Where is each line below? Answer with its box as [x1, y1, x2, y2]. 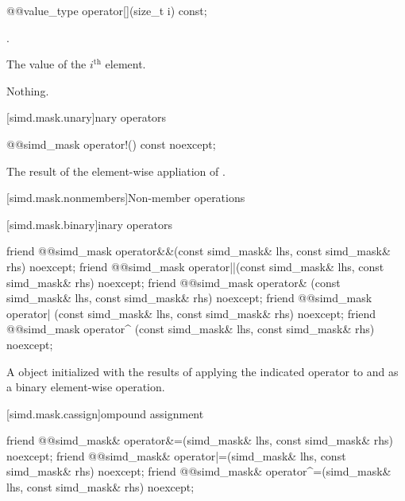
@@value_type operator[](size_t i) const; [6, 2, 207, 18]
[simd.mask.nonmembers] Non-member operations [6, 189, 245, 206]
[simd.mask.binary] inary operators [6, 216, 172, 232]
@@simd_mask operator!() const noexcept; [6, 135, 216, 152]
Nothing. [6, 82, 49, 99]
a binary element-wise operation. [6, 379, 165, 395]
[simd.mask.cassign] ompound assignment [6, 405, 204, 421]
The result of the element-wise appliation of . [6, 162, 226, 179]
